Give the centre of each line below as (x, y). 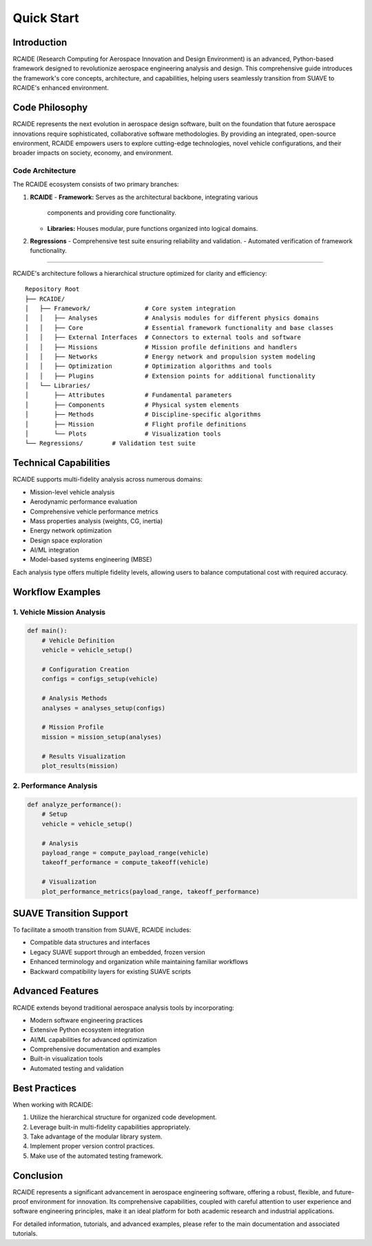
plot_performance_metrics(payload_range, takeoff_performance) (151, 891)
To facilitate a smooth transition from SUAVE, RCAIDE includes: (102, 930)
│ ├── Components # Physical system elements (132, 405)
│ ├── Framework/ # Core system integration (130, 308)
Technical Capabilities (61, 463)
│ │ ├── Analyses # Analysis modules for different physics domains (172, 318)
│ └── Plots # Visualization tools (123, 434)
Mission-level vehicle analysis (72, 492)
